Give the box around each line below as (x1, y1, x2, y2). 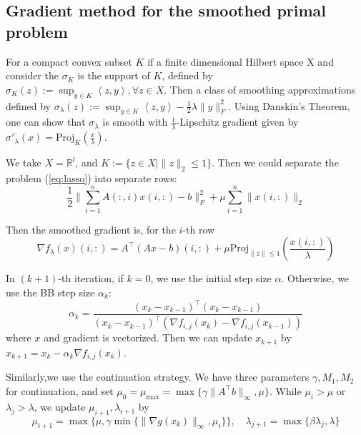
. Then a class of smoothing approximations (164, 81, 356, 96)
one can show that (6, 114, 86, 129)
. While (269, 383, 302, 398)
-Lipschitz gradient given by (176, 114, 299, 129)
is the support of (77, 68, 150, 83)
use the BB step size (6, 284, 95, 299)
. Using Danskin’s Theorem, (228, 98, 350, 113)
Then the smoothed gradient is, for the (6, 221, 176, 236)
